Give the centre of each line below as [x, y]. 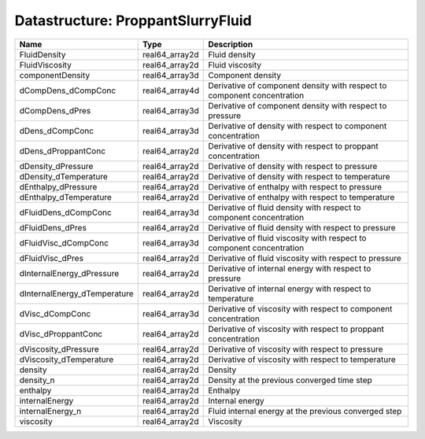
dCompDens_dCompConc [68, 90]
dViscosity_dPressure [59, 349]
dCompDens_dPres [55, 110]
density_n [37, 380]
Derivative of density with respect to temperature [299, 176]
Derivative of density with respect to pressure [293, 166]
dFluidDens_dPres [53, 227]
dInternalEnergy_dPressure [69, 273]
